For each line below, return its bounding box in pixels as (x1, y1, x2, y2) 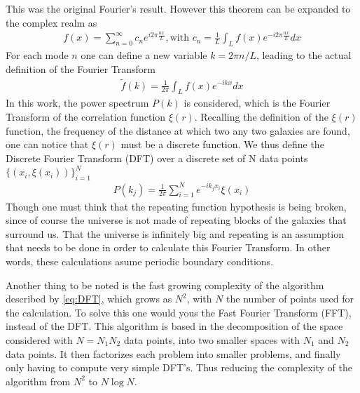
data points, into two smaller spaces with (123, 332, 300, 347)
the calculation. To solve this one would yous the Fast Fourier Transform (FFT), (6, 305, 352, 319)
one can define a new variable (81, 48, 207, 62)
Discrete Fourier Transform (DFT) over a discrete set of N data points (6, 150, 308, 165)
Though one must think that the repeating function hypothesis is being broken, (6, 199, 347, 213)
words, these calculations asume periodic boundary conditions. (6, 254, 274, 268)
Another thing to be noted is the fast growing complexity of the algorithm (6, 277, 324, 292)
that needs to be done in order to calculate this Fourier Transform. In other (6, 240, 331, 255)
